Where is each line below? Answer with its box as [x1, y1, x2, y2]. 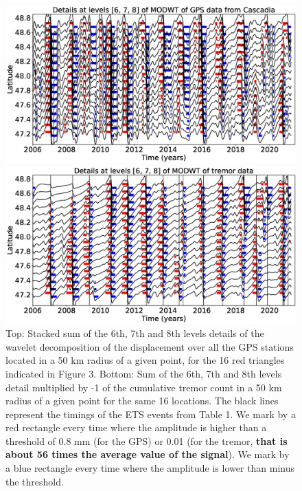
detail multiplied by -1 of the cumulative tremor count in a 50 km [5, 380, 282, 394]
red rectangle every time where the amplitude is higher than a [5, 420, 267, 435]
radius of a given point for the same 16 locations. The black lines [5, 393, 279, 408]
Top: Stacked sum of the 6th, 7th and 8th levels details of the [5, 326, 264, 340]
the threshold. [5, 474, 64, 488]
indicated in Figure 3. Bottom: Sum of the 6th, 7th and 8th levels [5, 366, 282, 380]
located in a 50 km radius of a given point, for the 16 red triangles [5, 353, 285, 367]
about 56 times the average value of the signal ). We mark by [5, 447, 290, 461]
